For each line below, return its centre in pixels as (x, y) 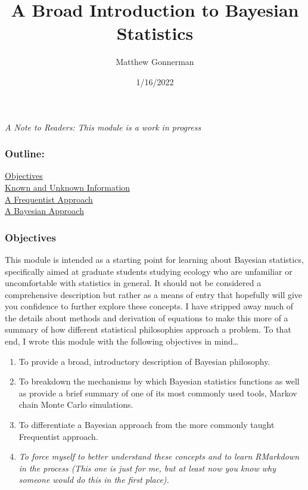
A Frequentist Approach (49, 199)
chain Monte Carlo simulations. (76, 404)
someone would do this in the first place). (94, 480)
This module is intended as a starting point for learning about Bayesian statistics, (154, 259)
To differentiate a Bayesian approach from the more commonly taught (147, 425)
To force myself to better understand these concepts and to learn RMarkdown (159, 456)
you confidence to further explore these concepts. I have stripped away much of (149, 306)
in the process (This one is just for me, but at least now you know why (147, 468)
